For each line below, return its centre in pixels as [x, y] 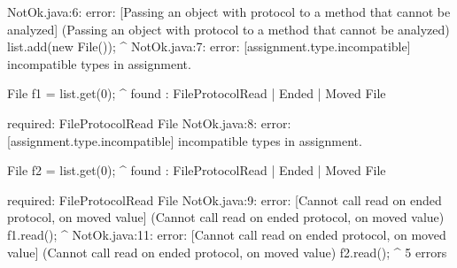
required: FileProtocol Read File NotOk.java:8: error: [149, 123]
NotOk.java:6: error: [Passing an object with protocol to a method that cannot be [229, 11]
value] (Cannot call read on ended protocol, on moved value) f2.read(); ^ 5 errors [227, 252]
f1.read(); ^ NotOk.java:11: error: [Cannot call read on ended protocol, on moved [227, 234]
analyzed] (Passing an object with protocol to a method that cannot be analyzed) [228, 29]
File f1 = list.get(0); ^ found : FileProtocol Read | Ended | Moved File [197, 93]
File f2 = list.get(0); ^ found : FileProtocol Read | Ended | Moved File [197, 170]
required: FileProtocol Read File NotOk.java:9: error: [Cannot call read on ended [225, 199]
